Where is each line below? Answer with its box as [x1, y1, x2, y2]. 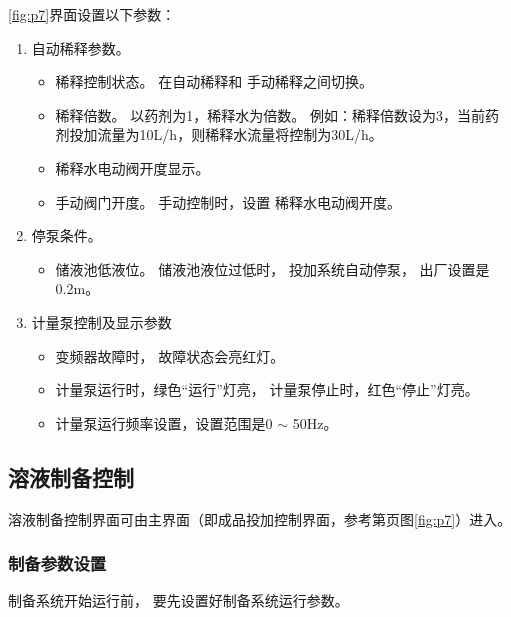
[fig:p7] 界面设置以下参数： [8, 4, 176, 24]
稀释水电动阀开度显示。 [55, 157, 210, 178]
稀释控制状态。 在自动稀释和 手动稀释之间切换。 [55, 71, 373, 92]
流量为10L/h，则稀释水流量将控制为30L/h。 [97, 124, 383, 145]
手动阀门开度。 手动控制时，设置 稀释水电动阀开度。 [55, 191, 401, 212]
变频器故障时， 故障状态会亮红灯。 [55, 345, 285, 366]
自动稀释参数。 [31, 37, 130, 58]
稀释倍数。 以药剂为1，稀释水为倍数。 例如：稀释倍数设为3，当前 [55, 104, 485, 125]
